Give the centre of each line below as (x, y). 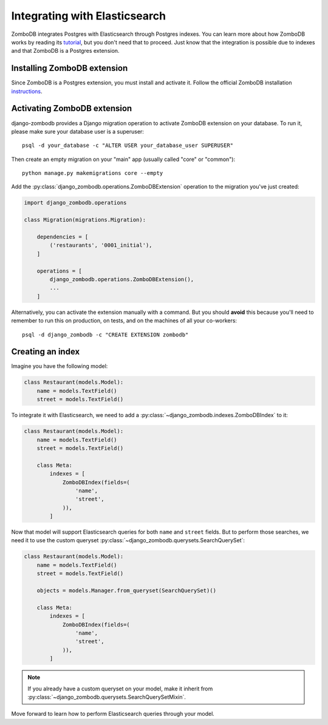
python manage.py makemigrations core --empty (93, 173)
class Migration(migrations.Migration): (85, 220)
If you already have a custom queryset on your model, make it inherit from (120, 689)
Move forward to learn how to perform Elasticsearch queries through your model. (113, 714)
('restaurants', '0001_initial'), (101, 245)
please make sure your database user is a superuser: (77, 131)
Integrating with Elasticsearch (89, 16)
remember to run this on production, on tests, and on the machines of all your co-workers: (124, 321)
